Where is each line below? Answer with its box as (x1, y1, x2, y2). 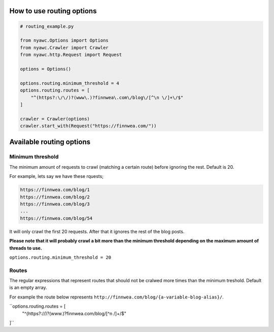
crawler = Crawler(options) (20, 116, 90, 122)
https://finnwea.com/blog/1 (20, 187, 90, 193)
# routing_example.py (20, 23, 74, 29)
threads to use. (9, 245, 43, 251)
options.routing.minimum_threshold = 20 (9, 254, 112, 260)
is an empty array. (9, 285, 48, 291)
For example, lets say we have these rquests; (9, 173, 104, 179)
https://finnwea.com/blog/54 (20, 215, 93, 221)
